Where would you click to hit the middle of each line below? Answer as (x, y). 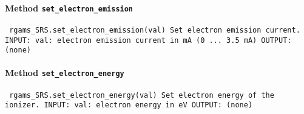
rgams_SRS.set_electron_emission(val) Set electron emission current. (155, 30)
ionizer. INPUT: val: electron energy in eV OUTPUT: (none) (129, 105)
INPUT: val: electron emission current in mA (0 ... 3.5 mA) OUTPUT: (148, 40)
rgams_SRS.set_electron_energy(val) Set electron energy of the (142, 95)
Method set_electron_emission (69, 8)
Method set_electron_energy (65, 73)
